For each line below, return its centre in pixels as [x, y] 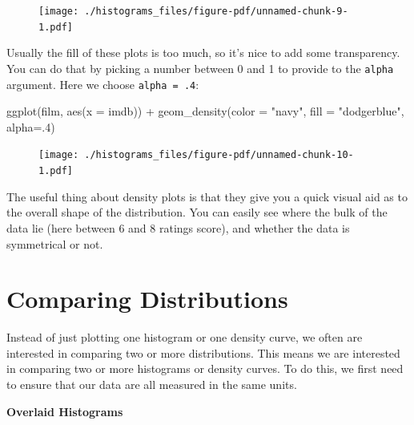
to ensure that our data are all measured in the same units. [152, 384]
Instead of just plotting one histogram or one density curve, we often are [185, 337]
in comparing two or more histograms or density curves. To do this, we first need [205, 368]
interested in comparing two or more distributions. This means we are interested [203, 352]
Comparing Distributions [147, 299]
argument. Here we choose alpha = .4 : [103, 84]
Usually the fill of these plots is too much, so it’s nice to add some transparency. [203, 53]
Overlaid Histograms [65, 411]
